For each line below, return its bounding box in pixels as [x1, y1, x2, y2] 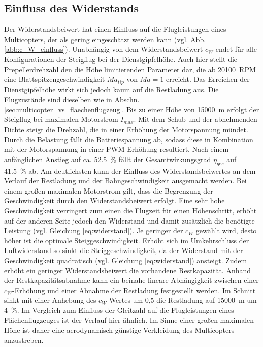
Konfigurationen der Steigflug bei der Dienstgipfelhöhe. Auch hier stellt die [4, 53, 238, 64]
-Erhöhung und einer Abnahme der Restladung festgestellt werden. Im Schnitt [12, 285, 256, 295]
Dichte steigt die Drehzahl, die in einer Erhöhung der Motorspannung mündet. [4, 124, 248, 134]
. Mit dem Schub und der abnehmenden [134, 114, 257, 124]
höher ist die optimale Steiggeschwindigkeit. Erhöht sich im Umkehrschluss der [4, 235, 249, 245]
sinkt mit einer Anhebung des [4, 295, 96, 305]
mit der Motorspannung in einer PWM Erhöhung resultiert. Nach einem [4, 144, 229, 154]
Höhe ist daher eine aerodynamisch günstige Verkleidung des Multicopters [4, 325, 235, 335]
